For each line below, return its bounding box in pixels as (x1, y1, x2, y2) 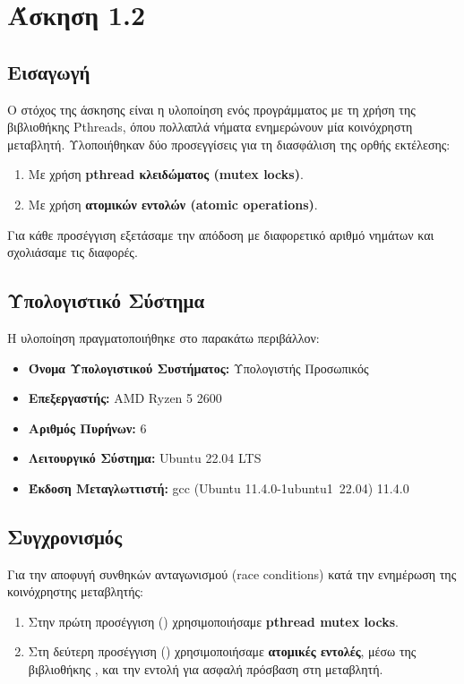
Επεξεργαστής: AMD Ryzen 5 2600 (28, 389, 222, 407)
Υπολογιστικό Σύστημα (7, 286, 205, 314)
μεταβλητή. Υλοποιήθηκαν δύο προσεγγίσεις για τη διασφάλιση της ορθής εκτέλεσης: (7, 134, 451, 153)
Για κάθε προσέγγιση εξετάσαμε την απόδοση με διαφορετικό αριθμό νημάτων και (7, 225, 434, 244)
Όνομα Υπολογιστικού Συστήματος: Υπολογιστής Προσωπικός (28, 358, 369, 377)
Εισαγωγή (7, 57, 90, 85)
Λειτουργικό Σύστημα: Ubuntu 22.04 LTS (28, 449, 262, 467)
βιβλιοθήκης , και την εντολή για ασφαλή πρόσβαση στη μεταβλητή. (28, 660, 383, 679)
